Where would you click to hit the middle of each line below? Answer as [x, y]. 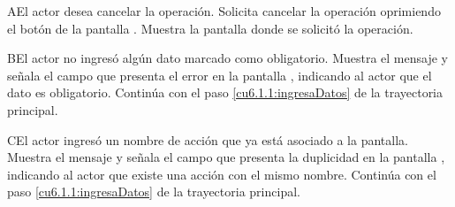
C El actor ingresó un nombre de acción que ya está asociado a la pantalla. [208, 139]
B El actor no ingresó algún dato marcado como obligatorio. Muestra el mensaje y [227, 58]
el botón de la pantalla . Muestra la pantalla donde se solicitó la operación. [210, 28]
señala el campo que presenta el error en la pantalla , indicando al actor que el [220, 75]
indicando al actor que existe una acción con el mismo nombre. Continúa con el [222, 174]
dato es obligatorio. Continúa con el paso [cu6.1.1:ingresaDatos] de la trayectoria [225, 92]
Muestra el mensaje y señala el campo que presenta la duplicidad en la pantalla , [226, 157]
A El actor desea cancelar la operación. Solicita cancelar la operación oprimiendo [224, 11]
